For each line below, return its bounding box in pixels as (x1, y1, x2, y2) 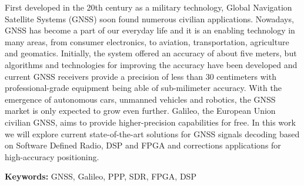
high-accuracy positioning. (5, 150, 99, 163)
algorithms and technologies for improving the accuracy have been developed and (5, 58, 298, 70)
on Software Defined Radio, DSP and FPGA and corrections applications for (5, 139, 281, 151)
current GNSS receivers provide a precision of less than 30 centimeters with (5, 70, 276, 82)
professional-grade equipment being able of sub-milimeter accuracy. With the (5, 82, 282, 94)
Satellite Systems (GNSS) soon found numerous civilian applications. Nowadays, (5, 12, 294, 25)
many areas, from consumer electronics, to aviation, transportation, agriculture (5, 35, 289, 48)
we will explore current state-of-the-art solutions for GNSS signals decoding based (5, 127, 300, 140)
